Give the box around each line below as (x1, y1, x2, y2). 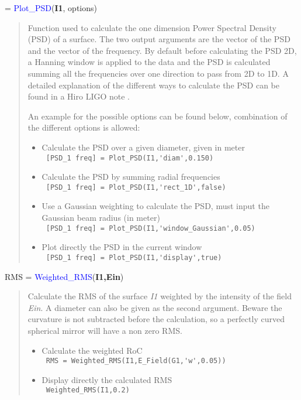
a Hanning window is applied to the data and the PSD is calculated (27, 56, 271, 68)
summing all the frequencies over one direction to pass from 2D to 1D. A (27, 67, 289, 79)
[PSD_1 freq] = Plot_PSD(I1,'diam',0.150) (46, 153, 214, 162)
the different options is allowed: (27, 121, 140, 134)
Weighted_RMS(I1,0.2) (46, 386, 130, 395)
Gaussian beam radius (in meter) (41, 211, 160, 224)
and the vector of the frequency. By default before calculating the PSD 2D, (27, 44, 297, 56)
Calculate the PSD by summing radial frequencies (41, 170, 220, 183)
